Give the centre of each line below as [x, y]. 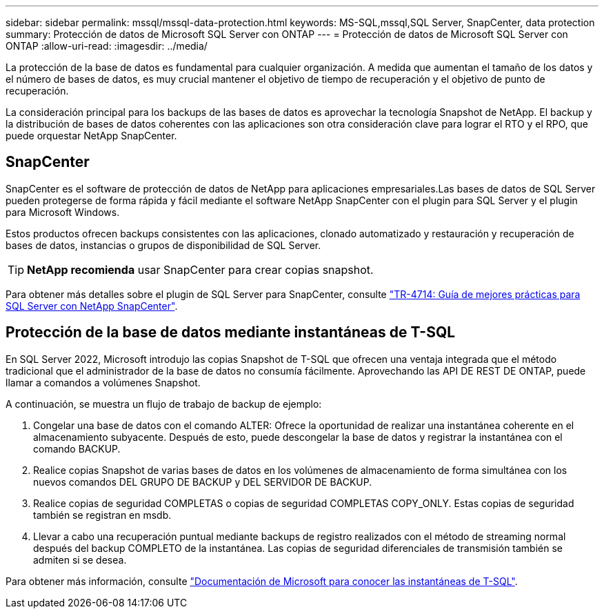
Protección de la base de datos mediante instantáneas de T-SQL [231, 333]
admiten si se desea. [80, 559]
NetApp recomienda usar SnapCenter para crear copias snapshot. [200, 269]
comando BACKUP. [77, 448]
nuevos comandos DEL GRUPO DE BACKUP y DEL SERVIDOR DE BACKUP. [203, 482]
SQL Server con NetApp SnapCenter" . [92, 306]
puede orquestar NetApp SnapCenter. [91, 136]
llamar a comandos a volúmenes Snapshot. [103, 382]
